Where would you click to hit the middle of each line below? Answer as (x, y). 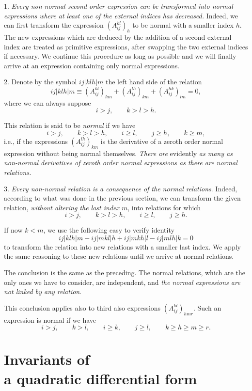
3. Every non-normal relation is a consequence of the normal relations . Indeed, (121, 188)
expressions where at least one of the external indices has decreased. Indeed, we (121, 15)
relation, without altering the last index (62, 207)
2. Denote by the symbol (40, 82)
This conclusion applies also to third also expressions (82, 307)
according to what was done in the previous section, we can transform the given (122, 198)
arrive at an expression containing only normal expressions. (92, 65)
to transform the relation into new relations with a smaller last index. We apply (122, 246)
